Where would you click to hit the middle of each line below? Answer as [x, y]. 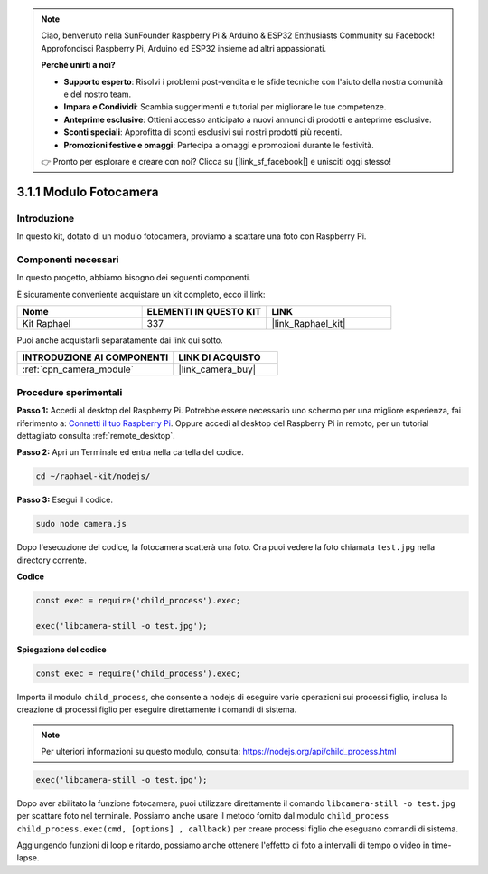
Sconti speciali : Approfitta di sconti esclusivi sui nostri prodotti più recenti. [203, 132]
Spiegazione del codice [62, 649]
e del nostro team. [98, 94]
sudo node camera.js [81, 524]
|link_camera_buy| [217, 369]
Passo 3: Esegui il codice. [65, 500]
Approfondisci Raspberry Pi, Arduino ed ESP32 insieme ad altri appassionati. [184, 48]
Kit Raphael [47, 323]
